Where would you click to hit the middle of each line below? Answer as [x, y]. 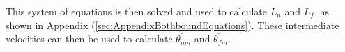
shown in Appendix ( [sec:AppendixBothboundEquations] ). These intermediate [172, 25]
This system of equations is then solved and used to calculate [137, 11]
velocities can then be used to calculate [89, 38]
